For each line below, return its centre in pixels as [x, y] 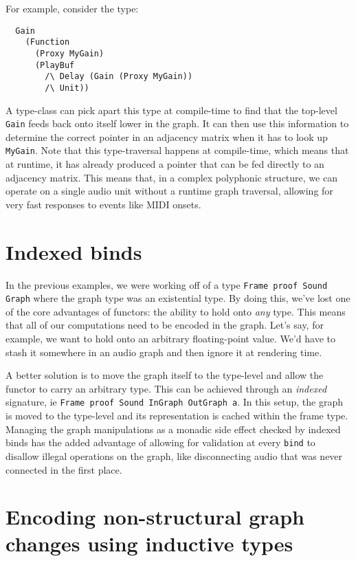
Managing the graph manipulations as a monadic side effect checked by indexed [173, 429]
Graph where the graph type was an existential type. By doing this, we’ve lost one [178, 298]
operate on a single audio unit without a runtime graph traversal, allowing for [169, 191]
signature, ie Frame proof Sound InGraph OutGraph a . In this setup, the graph [174, 402]
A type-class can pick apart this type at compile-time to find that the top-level [171, 110]
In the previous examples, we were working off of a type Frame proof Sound [167, 284]
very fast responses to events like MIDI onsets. [103, 204]
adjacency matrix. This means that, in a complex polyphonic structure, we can [171, 177]
